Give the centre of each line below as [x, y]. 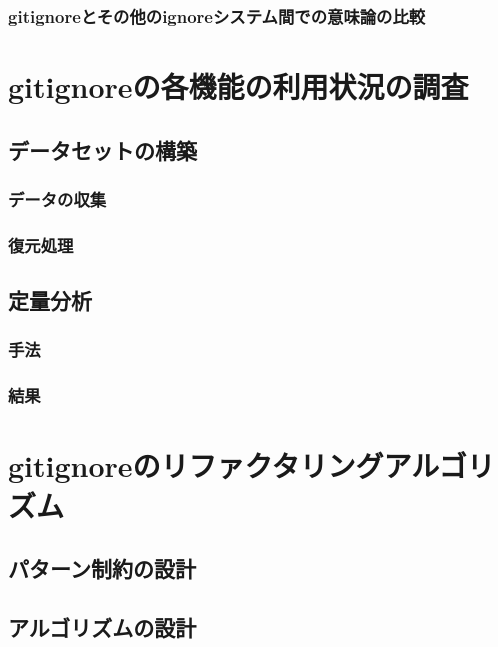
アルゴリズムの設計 [102, 626]
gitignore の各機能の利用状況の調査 [238, 86]
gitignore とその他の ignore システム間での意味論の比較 [217, 15]
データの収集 [57, 198]
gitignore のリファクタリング [196, 465]
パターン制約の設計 [102, 568]
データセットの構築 [102, 149]
